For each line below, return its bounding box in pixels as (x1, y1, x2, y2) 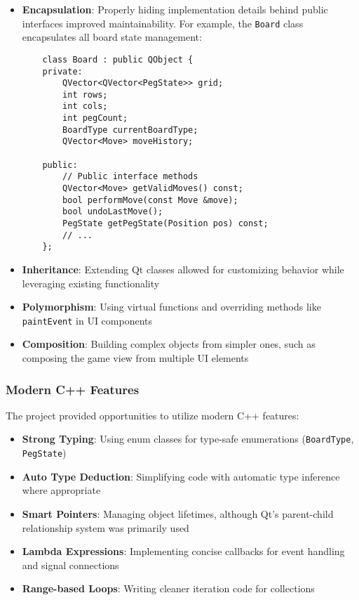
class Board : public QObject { (42, 54, 194, 65)
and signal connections (22, 557, 119, 572)
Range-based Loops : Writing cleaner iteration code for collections (22, 581, 315, 596)
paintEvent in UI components (22, 313, 153, 327)
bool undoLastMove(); (62, 207, 163, 217)
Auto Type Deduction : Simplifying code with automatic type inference (22, 469, 340, 483)
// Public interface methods (62, 171, 198, 182)
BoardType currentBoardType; (62, 124, 198, 135)
